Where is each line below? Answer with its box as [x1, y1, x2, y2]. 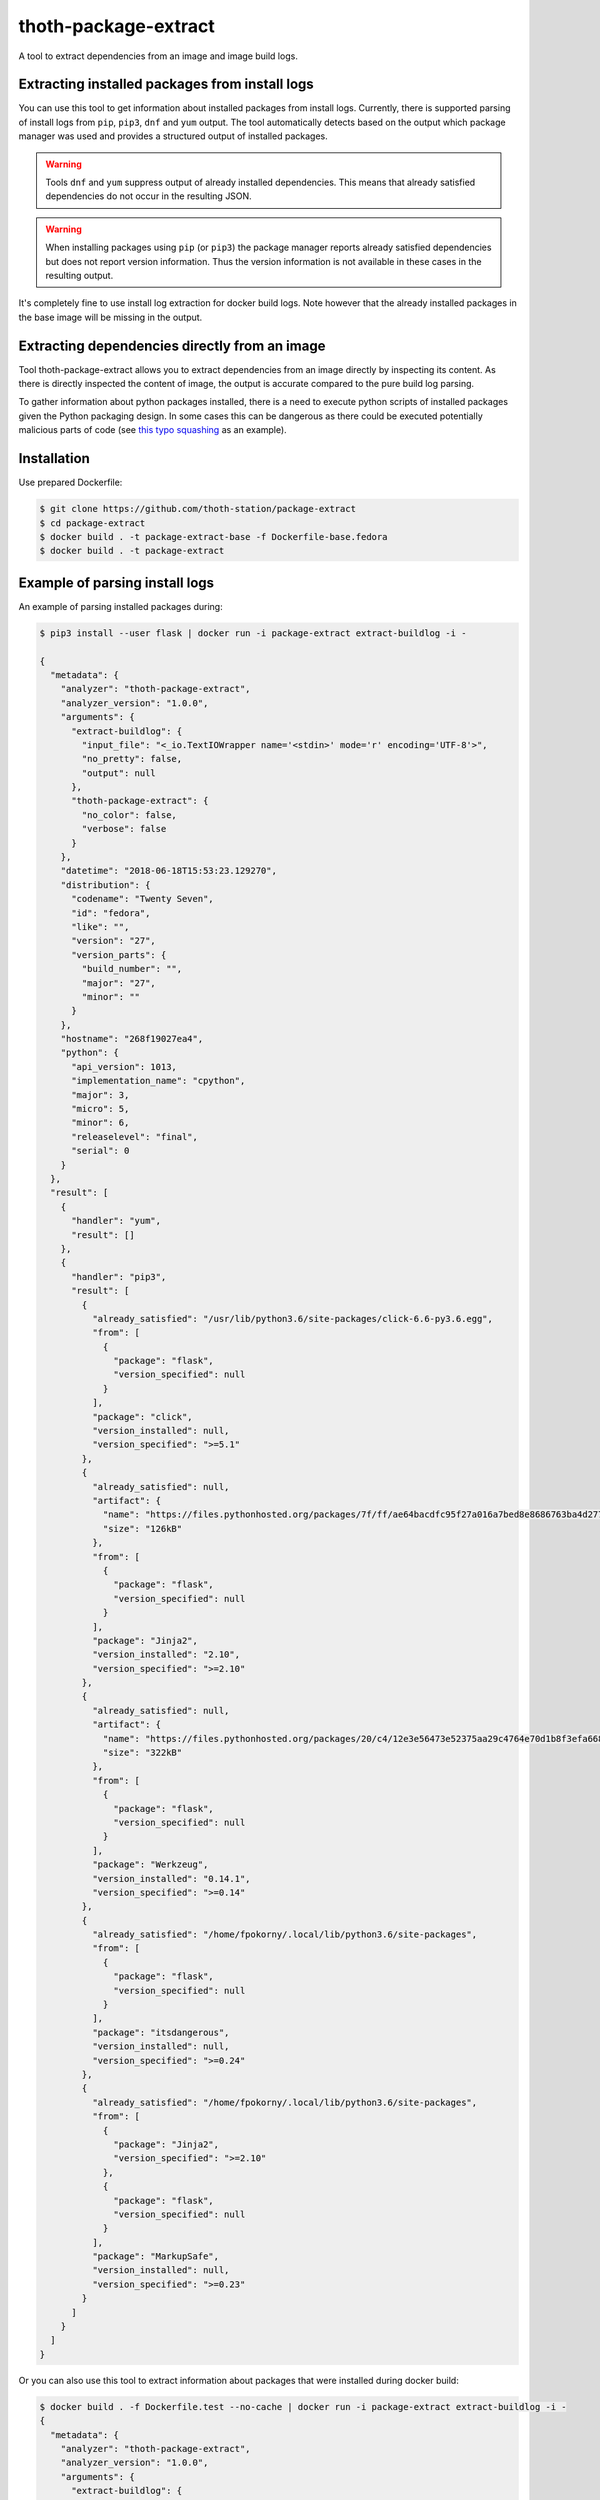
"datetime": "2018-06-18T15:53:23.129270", [60, 865, 277, 877]
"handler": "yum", [71, 1215, 162, 1227]
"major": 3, [71, 1089, 130, 1100]
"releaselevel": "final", [71, 1131, 199, 1142]
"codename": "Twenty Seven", [71, 893, 214, 905]
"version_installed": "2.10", [91, 1649, 240, 1660]
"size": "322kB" [102, 1747, 183, 1759]
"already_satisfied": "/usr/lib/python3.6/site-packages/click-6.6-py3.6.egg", [91, 1313, 494, 1324]
